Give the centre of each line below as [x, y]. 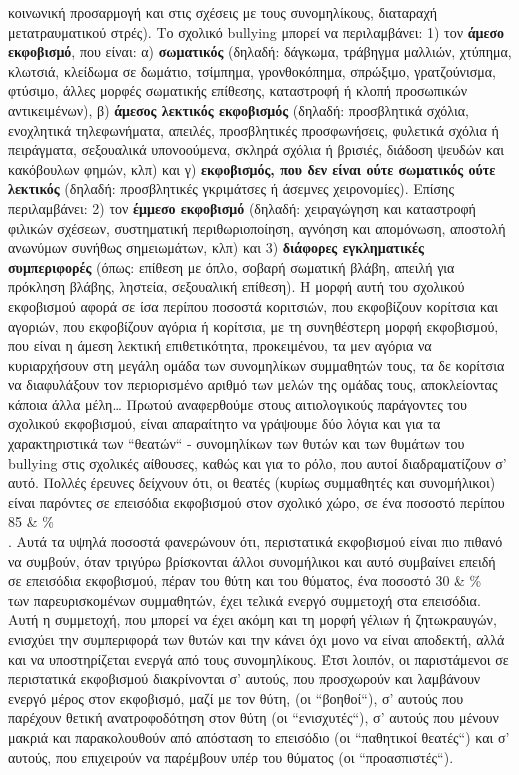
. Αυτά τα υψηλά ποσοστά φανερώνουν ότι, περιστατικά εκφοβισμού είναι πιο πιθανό [255, 541]
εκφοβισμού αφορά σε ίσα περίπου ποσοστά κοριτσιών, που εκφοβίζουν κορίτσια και [253, 305]
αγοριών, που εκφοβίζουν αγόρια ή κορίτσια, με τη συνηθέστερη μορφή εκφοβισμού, [253, 325]
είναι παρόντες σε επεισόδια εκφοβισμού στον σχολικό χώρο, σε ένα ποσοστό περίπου [256, 501]
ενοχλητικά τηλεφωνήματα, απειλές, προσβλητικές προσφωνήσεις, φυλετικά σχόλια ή [253, 129]
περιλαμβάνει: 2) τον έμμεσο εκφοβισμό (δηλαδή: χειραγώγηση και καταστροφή [242, 207]
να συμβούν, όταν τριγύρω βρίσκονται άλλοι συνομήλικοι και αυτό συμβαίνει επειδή [252, 560]
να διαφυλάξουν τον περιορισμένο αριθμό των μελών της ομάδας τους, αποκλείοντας [253, 384]
